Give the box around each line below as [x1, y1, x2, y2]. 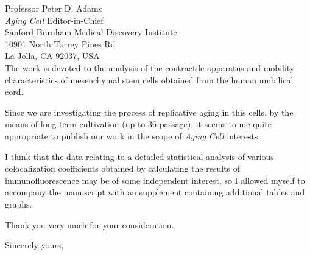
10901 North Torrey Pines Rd [5, 37, 116, 50]
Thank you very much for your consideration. [5, 218, 174, 231]
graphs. [5, 197, 32, 210]
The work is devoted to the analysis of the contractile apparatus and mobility [5, 61, 295, 74]
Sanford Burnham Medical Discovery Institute [5, 26, 177, 38]
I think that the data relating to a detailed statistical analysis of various [5, 150, 274, 162]
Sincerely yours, [5, 239, 64, 251]
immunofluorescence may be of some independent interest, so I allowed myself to [5, 173, 305, 186]
